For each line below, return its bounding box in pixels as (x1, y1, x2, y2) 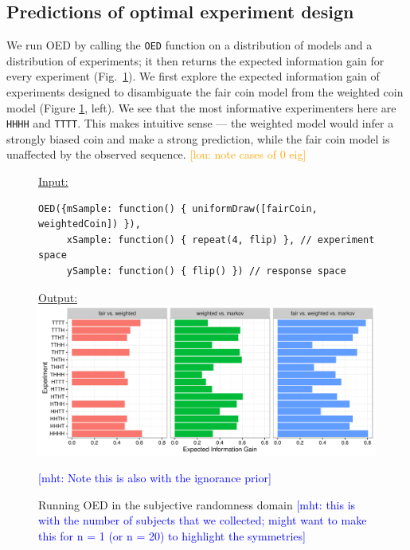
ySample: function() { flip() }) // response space (66, 265, 346, 277)
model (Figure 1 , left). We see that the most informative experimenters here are (6, 99, 396, 116)
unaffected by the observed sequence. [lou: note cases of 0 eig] (6, 146, 307, 163)
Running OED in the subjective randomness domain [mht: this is (38, 496, 356, 513)
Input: (38, 173, 68, 190)
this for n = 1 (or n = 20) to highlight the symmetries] (38, 528, 306, 544)
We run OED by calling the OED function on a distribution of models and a (6, 37, 373, 53)
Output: (38, 289, 78, 305)
